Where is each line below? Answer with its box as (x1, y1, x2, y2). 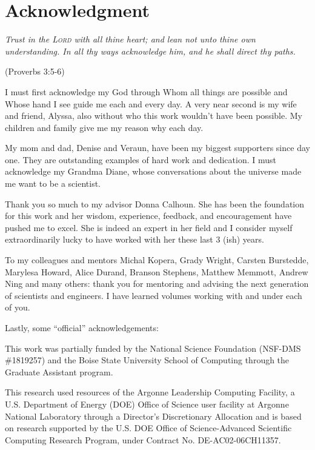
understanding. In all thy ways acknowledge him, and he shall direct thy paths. (5, 44, 296, 57)
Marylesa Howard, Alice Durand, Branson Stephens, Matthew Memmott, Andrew (5, 265, 308, 278)
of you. (5, 301, 30, 314)
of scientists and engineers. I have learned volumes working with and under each (5, 289, 302, 301)
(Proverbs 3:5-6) (5, 65, 65, 78)
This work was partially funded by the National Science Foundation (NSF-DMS (5, 341, 301, 354)
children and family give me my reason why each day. (5, 121, 204, 133)
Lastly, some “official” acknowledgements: (5, 321, 159, 334)
